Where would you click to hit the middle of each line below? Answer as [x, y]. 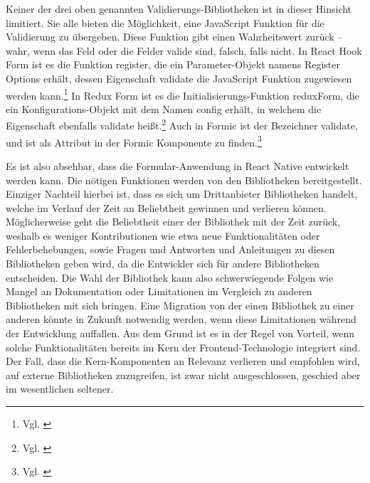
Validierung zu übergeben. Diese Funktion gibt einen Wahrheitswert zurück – [174, 37]
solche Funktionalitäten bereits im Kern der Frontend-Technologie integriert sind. [183, 347]
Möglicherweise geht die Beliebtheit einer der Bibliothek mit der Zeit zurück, [173, 222]
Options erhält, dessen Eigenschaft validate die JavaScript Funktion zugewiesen [179, 78]
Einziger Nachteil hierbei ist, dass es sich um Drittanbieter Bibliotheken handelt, [182, 194]
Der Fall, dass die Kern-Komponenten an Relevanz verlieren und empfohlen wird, [183, 361]
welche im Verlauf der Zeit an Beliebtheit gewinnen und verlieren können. [166, 207]
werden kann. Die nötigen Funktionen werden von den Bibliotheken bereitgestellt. [184, 180]
